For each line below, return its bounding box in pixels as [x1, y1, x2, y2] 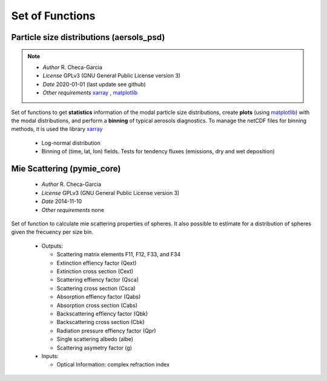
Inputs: [41, 352, 59, 360]
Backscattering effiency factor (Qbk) [56, 310, 148, 317]
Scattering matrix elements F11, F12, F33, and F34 [56, 251, 181, 258]
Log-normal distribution [41, 139, 101, 147]
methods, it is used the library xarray [11, 125, 103, 133]
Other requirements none [41, 206, 104, 213]
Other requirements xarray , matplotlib [42, 89, 138, 96]
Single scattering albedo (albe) [56, 336, 133, 343]
